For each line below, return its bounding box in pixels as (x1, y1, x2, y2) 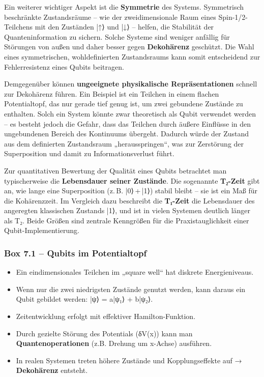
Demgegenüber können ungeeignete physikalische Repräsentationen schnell (4, 78, 257, 89)
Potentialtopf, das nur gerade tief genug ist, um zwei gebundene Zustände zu (4, 98, 243, 109)
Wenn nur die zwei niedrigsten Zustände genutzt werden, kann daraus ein (16, 283, 246, 294)
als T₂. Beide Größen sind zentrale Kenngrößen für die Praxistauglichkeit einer (4, 215, 249, 225)
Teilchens (4, 21, 33, 32)
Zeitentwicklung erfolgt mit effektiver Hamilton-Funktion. (16, 311, 196, 322)
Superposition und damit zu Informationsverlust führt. (4, 148, 174, 159)
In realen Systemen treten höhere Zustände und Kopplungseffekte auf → (16, 355, 242, 365)
